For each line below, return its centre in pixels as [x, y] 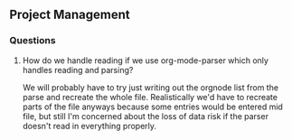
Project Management [70, 15]
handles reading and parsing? [78, 70]
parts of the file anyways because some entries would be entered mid [152, 107]
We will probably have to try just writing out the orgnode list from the [150, 87]
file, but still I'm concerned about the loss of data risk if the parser [146, 116]
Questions [33, 41]
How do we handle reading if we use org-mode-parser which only [146, 60]
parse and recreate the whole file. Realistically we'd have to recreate [150, 97]
